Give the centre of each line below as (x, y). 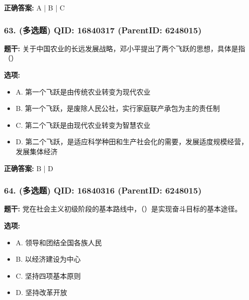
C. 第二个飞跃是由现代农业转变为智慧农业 (83, 125)
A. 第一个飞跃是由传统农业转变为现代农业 (83, 91)
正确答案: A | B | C (35, 7)
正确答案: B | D (29, 168)
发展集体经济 (37, 151)
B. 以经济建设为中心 (48, 259)
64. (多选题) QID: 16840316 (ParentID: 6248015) (103, 190)
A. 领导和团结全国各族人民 (59, 242)
